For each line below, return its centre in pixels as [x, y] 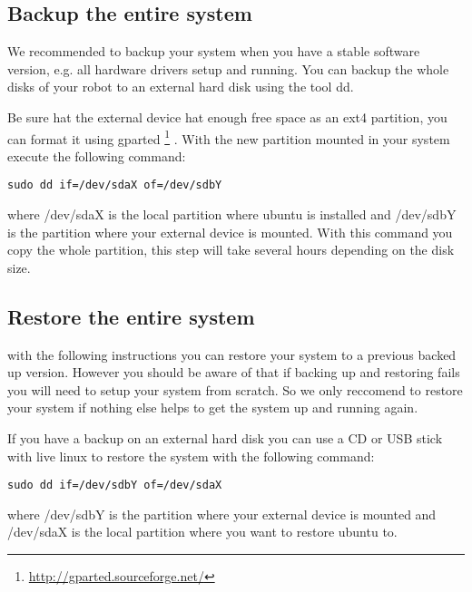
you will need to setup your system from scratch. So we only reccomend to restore [235, 389]
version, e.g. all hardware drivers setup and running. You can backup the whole [228, 68]
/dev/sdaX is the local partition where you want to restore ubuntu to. [202, 532]
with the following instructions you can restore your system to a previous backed [232, 354]
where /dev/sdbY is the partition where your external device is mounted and [222, 514]
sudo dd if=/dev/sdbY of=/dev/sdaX [115, 485]
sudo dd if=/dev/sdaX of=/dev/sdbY [115, 185]
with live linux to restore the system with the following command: [191, 456]
